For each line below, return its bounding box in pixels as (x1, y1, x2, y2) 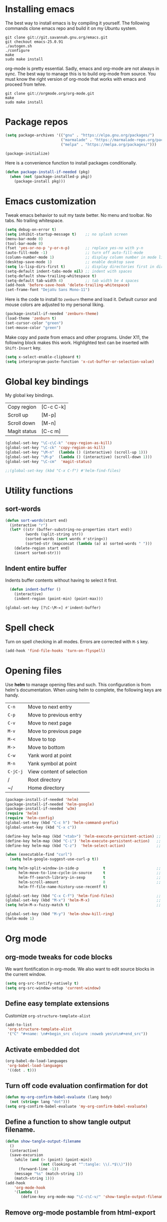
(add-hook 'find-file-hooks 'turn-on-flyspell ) (5, 648, 106, 653)
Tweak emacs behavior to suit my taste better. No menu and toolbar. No (5, 212, 153, 218)
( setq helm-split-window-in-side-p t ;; (5, 866, 162, 871)
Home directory (28, 784, 65, 791)
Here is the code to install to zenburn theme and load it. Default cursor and (5, 297, 157, 303)
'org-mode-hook (14, 1185, 46, 1190)
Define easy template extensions (5, 999, 109, 1008)
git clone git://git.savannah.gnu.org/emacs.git (5, 35, 108, 40)
